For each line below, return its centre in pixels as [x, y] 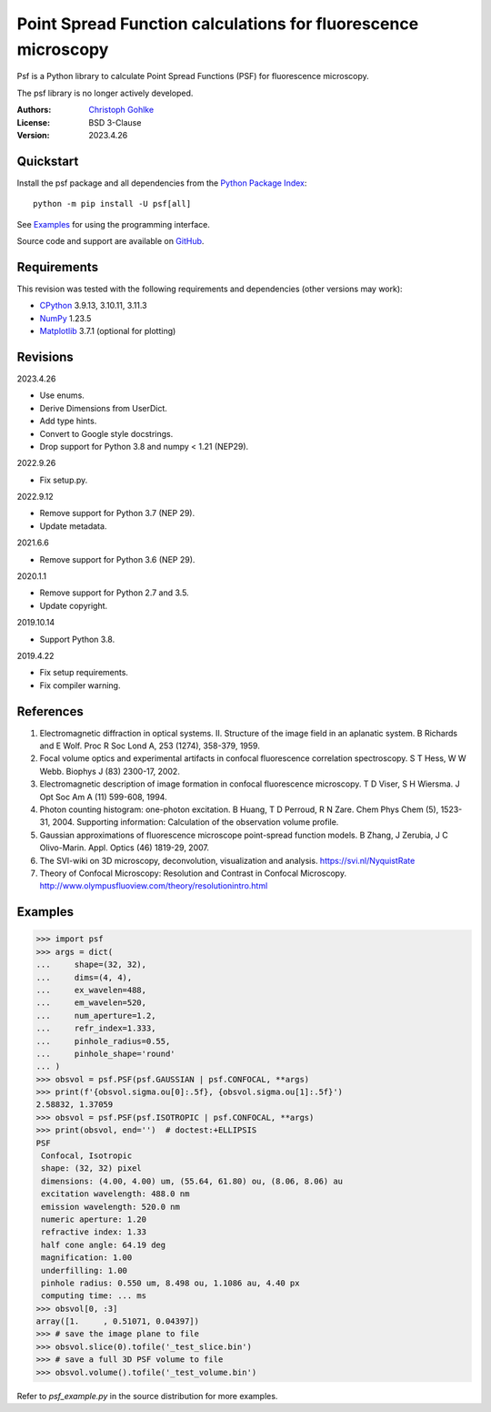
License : [33, 122]
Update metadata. [73, 526]
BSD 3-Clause [115, 122]
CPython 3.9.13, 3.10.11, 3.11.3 [93, 306]
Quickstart [48, 161]
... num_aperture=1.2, [96, 1016]
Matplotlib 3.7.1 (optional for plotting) [108, 331]
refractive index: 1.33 [94, 1232]
